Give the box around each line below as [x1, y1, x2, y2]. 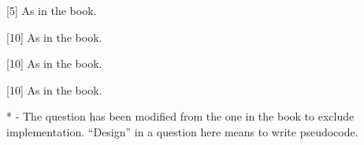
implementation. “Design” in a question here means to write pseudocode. [6, 123, 358, 139]
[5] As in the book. [6, 2, 97, 18]
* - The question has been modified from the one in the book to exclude [6, 108, 355, 125]
